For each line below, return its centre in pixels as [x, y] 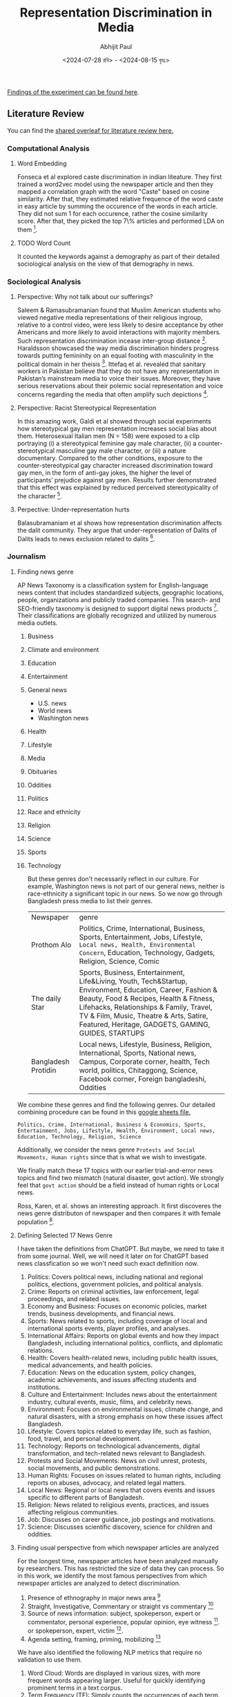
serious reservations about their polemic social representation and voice [120, 386]
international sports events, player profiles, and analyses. [109, 1328]
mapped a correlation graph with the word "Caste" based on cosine [113, 192]
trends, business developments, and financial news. [101, 1314]
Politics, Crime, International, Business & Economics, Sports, [112, 1125]
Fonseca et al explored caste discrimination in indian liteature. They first [119, 177]
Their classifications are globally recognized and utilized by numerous [117, 616]
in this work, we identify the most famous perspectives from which [112, 1575]
